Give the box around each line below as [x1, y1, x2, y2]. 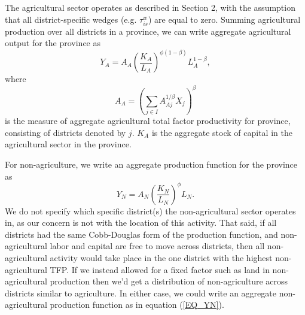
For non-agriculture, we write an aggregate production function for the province [5, 157, 298, 170]
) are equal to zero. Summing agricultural [148, 13, 301, 25]
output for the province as [5, 37, 101, 49]
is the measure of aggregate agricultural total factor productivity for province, [5, 114, 291, 127]
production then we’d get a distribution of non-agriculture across [50, 275, 288, 287]
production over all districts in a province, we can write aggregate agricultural [5, 25, 291, 37]
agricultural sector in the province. [5, 138, 132, 150]
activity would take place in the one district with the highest [50, 252, 273, 264]
